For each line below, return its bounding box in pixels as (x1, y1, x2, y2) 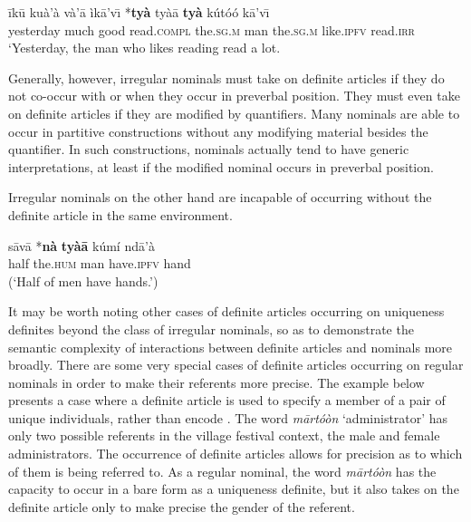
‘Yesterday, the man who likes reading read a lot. (8, 38, 281, 57)
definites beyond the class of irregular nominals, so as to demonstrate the (8, 319, 414, 338)
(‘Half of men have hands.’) (8, 271, 159, 290)
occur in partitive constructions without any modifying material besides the (8, 121, 428, 140)
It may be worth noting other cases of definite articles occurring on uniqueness (8, 302, 445, 321)
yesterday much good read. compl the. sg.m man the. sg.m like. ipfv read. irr (8, 20, 415, 39)
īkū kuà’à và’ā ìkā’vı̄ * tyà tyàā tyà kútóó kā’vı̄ (8, 3, 270, 21)
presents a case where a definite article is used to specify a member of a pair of (8, 391, 446, 410)
